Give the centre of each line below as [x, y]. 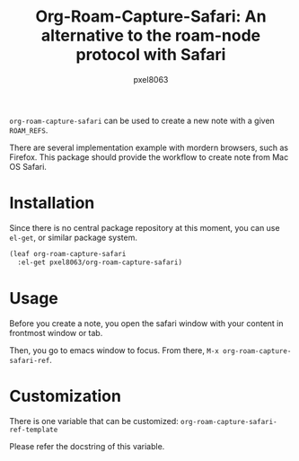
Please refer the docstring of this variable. [87, 446]
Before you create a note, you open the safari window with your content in [146, 323]
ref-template [34, 430]
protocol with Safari [151, 55]
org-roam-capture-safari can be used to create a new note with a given [142, 120]
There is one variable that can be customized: [94, 421]
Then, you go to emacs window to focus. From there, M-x [114, 350]
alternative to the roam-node [151, 35]
